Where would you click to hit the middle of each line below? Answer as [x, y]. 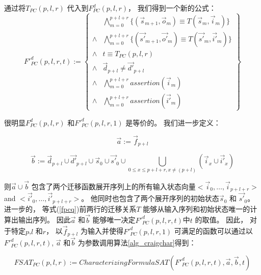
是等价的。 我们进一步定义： [173, 122]
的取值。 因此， [221, 220]
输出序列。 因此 [44, 220]
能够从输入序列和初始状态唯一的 [197, 208]
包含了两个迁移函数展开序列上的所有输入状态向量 [113, 186]
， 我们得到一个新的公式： [172, 8]
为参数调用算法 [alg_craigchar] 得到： [137, 243]
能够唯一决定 [114, 220]
